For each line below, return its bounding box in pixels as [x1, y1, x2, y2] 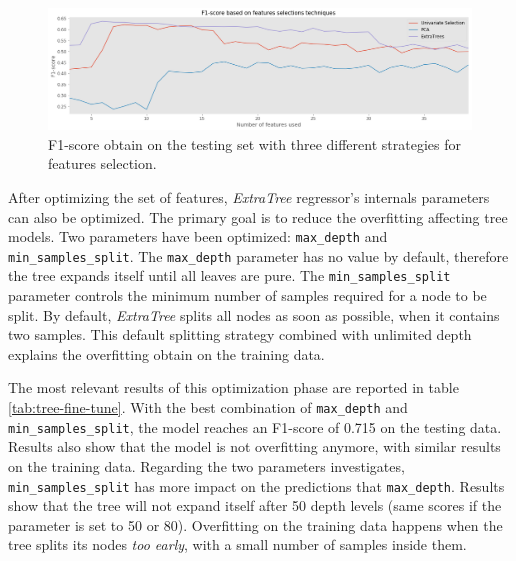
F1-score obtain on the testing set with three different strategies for [48, 133, 461, 154]
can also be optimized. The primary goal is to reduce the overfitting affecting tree [8, 206, 508, 227]
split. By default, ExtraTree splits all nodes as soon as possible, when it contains [8, 304, 500, 325]
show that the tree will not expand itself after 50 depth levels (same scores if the [8, 495, 502, 516]
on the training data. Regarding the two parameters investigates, [8, 455, 405, 476]
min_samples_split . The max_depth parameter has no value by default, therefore [8, 245, 509, 266]
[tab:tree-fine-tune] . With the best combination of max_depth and [8, 397, 408, 418]
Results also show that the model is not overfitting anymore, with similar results [8, 436, 501, 457]
